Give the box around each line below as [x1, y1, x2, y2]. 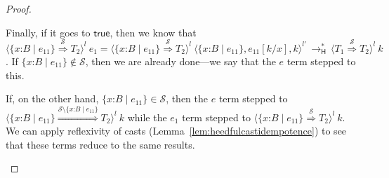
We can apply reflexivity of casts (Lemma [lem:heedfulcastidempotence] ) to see [6, 123, 347, 138]
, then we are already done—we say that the [85, 53, 276, 68]
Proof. [6, 1, 32, 15]
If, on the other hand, [6, 91, 99, 106]
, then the [166, 91, 209, 106]
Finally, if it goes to [6, 25, 91, 39]
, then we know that [110, 25, 197, 39]
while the [127, 109, 167, 124]
